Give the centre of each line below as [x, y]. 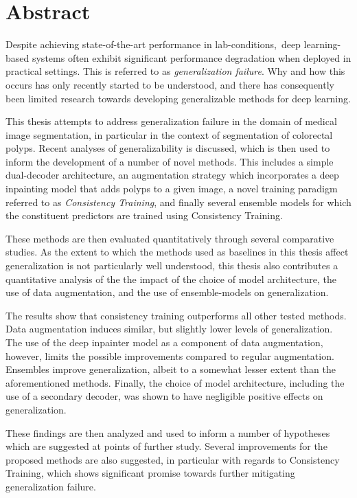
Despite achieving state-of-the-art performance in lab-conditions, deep [153, 44]
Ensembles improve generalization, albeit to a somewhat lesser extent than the [171, 369]
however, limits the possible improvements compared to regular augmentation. [170, 355]
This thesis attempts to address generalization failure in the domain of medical [171, 121]
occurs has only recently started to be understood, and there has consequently [170, 84]
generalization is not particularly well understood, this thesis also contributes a [172, 265]
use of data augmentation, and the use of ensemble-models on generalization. [167, 292]
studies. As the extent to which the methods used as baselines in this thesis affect [177, 252]
